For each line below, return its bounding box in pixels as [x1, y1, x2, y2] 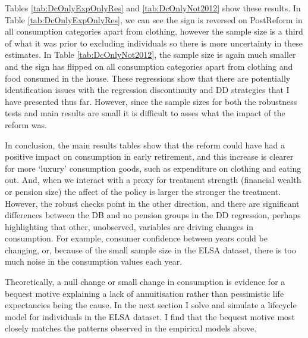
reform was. [5, 118, 47, 131]
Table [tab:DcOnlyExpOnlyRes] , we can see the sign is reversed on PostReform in [5, 13, 303, 26]
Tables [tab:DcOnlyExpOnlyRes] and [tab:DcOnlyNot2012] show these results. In [5, 2, 301, 14]
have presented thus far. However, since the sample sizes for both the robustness [5, 95, 297, 107]
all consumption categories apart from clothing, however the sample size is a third [5, 25, 303, 38]
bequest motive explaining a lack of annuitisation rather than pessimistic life [5, 287, 284, 299]
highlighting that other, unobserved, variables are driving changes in [5, 220, 254, 232]
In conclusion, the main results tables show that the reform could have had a [5, 138, 285, 151]
